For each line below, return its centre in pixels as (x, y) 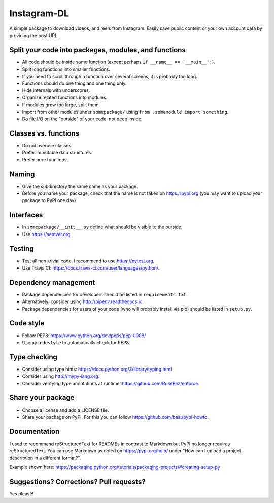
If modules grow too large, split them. (61, 105)
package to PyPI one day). (50, 200)
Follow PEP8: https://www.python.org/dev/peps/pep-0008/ (84, 336)
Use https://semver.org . (47, 234)
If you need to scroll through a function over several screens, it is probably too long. (110, 76)
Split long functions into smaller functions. (66, 69)
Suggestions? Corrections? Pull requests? (77, 481)
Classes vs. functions (44, 133)
